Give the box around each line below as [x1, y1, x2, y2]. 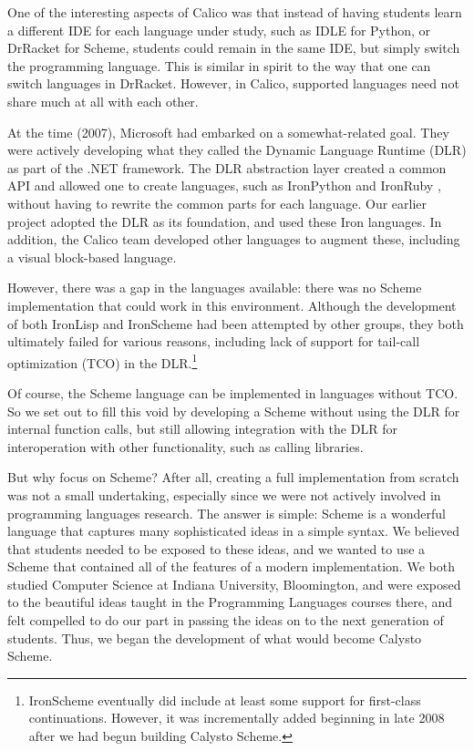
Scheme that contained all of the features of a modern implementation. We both [7, 557, 455, 576]
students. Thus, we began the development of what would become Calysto [7, 628, 422, 647]
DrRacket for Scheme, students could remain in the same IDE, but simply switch [7, 38, 460, 57]
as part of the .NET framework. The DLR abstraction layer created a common [7, 158, 447, 177]
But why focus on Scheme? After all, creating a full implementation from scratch [7, 468, 459, 487]
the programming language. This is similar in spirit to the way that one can [7, 56, 431, 75]
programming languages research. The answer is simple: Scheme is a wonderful [7, 503, 446, 522]
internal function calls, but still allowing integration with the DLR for [7, 419, 397, 438]
